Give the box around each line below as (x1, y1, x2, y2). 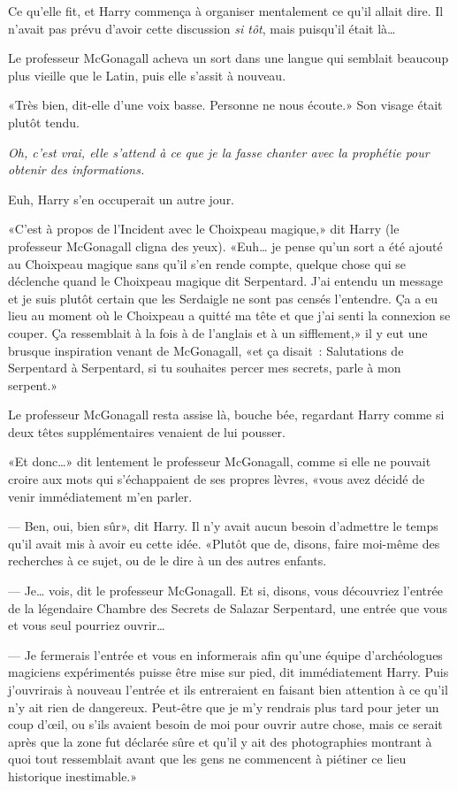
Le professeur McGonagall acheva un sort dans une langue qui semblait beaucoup (8, 49, 449, 67)
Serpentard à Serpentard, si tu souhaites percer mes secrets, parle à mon (8, 358, 401, 377)
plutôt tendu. (8, 112, 80, 131)
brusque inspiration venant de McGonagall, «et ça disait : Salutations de (8, 341, 404, 359)
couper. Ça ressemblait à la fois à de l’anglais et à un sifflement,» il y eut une (8, 323, 428, 342)
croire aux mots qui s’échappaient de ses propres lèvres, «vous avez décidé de (8, 470, 425, 488)
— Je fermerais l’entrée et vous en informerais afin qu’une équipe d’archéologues (8, 645, 443, 664)
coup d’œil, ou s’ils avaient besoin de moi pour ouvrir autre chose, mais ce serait (8, 715, 443, 733)
